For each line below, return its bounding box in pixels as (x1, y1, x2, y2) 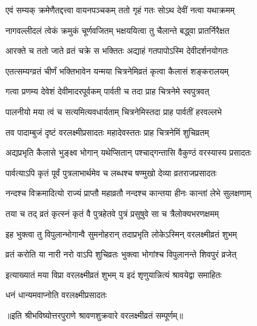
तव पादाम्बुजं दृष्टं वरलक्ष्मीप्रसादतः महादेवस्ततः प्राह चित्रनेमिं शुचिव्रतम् (5, 125, 209, 138)
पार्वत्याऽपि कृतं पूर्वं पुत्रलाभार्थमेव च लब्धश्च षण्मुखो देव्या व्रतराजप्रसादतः (5, 166, 217, 179)
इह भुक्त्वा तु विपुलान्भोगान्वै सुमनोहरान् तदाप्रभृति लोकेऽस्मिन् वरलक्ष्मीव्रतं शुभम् (5, 227, 237, 240)
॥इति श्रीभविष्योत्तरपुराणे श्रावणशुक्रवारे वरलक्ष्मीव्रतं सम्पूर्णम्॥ (5, 308, 184, 321)
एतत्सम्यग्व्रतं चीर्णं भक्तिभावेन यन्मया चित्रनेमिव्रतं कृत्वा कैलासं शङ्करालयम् (5, 64, 229, 77)
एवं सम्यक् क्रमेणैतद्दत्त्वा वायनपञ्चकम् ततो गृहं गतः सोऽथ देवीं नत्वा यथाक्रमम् (5, 4, 235, 16)
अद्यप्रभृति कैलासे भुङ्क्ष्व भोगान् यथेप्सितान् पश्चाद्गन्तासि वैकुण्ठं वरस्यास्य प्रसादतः (5, 146, 252, 159)
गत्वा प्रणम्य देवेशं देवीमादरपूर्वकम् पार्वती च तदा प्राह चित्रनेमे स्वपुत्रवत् (5, 85, 210, 98)
